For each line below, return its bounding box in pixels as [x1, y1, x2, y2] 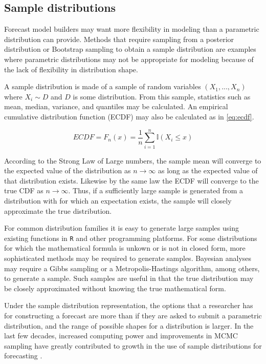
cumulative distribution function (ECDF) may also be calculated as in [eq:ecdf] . [4, 111, 254, 122]
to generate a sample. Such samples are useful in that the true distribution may [4, 273, 254, 284]
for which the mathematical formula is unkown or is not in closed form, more [4, 242, 246, 253]
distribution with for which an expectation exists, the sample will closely [4, 195, 232, 206]
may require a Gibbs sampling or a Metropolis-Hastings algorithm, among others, [4, 262, 260, 273]
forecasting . [4, 350, 42, 361]
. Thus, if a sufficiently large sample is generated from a [68, 185, 243, 196]
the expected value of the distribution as [4, 165, 131, 176]
